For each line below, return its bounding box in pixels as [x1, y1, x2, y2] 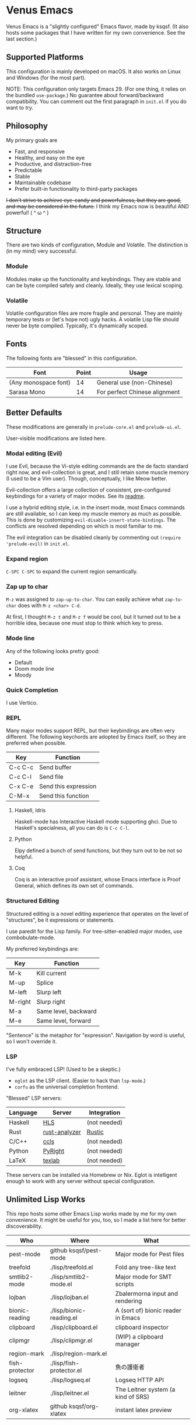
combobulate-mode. [6, 934, 55, 941]
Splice [36, 978, 54, 987]
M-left [9, 988, 27, 996]
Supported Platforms [6, 52, 84, 62]
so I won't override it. [6, 1038, 57, 1045]
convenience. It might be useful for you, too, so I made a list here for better [6, 1216, 186, 1223]
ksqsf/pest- [69, 1246, 102, 1254]
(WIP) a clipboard [115, 1333, 163, 1341]
